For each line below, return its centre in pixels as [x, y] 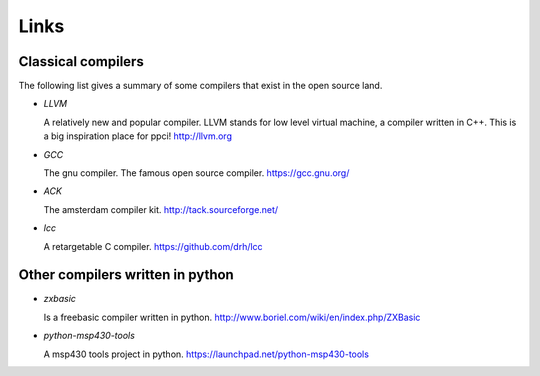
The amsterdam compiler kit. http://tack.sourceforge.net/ [161, 209]
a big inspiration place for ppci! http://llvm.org [137, 136]
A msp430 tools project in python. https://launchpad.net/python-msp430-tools [206, 354]
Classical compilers [81, 61]
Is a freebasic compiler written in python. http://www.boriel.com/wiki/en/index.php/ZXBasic [232, 317]
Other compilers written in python [126, 275]
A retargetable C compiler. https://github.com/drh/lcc [153, 246]
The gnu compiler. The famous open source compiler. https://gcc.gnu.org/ [196, 173]
